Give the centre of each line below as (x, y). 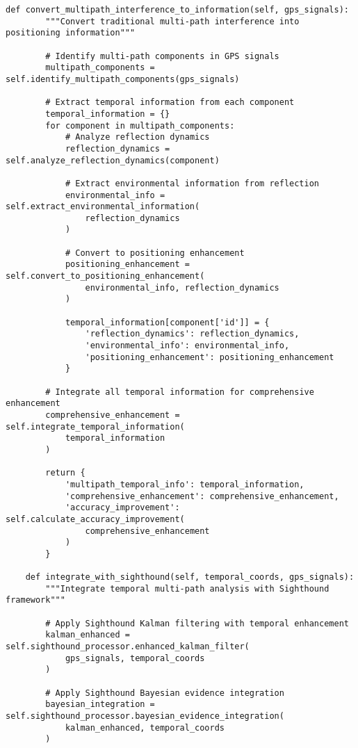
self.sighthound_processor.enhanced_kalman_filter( (128, 647)
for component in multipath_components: (140, 125)
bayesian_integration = (100, 705)
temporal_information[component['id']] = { (167, 322)
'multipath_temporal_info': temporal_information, (185, 484)
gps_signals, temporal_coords (135, 658)
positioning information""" (71, 33)
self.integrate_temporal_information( (95, 426)
